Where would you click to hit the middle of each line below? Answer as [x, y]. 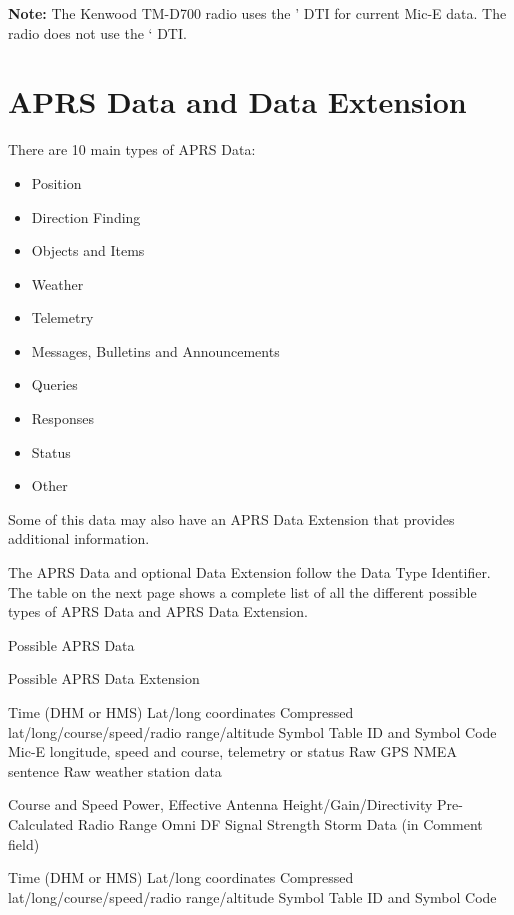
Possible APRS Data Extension [104, 678]
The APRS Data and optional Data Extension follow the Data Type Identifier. [249, 572]
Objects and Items [88, 250]
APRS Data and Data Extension [237, 101]
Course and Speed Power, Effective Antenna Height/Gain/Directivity [220, 804]
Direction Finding [86, 216]
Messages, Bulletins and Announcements [155, 350]
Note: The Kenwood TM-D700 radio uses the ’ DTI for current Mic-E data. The [257, 13]
